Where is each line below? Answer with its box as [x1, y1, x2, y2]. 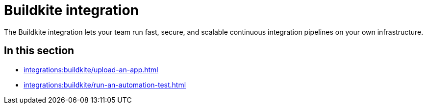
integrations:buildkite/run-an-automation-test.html [24, 80, 186, 89]
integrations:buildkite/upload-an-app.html [24, 65, 158, 74]
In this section [4, 44, 75, 57]
